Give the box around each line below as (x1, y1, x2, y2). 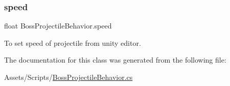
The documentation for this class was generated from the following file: (4, 54, 226, 65)
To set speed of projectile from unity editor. (4, 37, 141, 48)
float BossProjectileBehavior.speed (4, 20, 112, 31)
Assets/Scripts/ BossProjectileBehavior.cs (4, 72, 133, 82)
